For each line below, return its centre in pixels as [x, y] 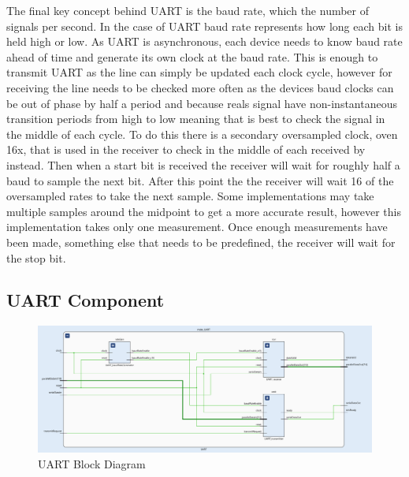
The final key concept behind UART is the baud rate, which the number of [188, 10]
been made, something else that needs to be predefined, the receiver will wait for [201, 242]
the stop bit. [36, 257]
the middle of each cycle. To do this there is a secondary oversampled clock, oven [202, 134]
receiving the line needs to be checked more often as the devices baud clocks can [200, 87]
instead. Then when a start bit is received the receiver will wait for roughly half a [203, 164]
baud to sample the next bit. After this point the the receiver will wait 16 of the [200, 180]
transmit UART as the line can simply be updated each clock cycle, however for [199, 72]
